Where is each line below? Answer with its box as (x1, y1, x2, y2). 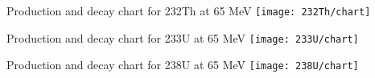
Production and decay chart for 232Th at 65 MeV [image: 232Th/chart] (6, 2, 371, 18)
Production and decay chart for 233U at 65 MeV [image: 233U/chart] (6, 29, 359, 46)
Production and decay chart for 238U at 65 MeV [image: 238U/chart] (6, 56, 359, 73)
